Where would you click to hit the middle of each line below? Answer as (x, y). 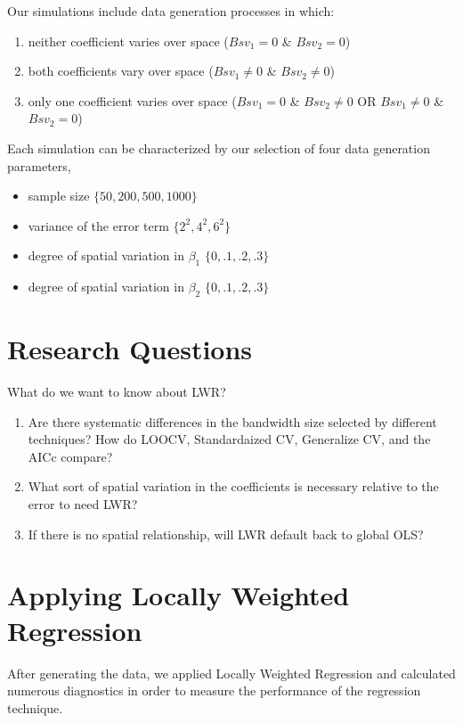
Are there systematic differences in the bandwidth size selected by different (232, 421)
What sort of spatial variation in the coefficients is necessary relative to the (233, 486)
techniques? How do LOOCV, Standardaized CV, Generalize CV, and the (229, 439)
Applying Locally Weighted (179, 595)
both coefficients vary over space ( (121, 71)
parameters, (39, 165)
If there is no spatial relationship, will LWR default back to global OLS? (226, 534)
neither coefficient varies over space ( (128, 41)
